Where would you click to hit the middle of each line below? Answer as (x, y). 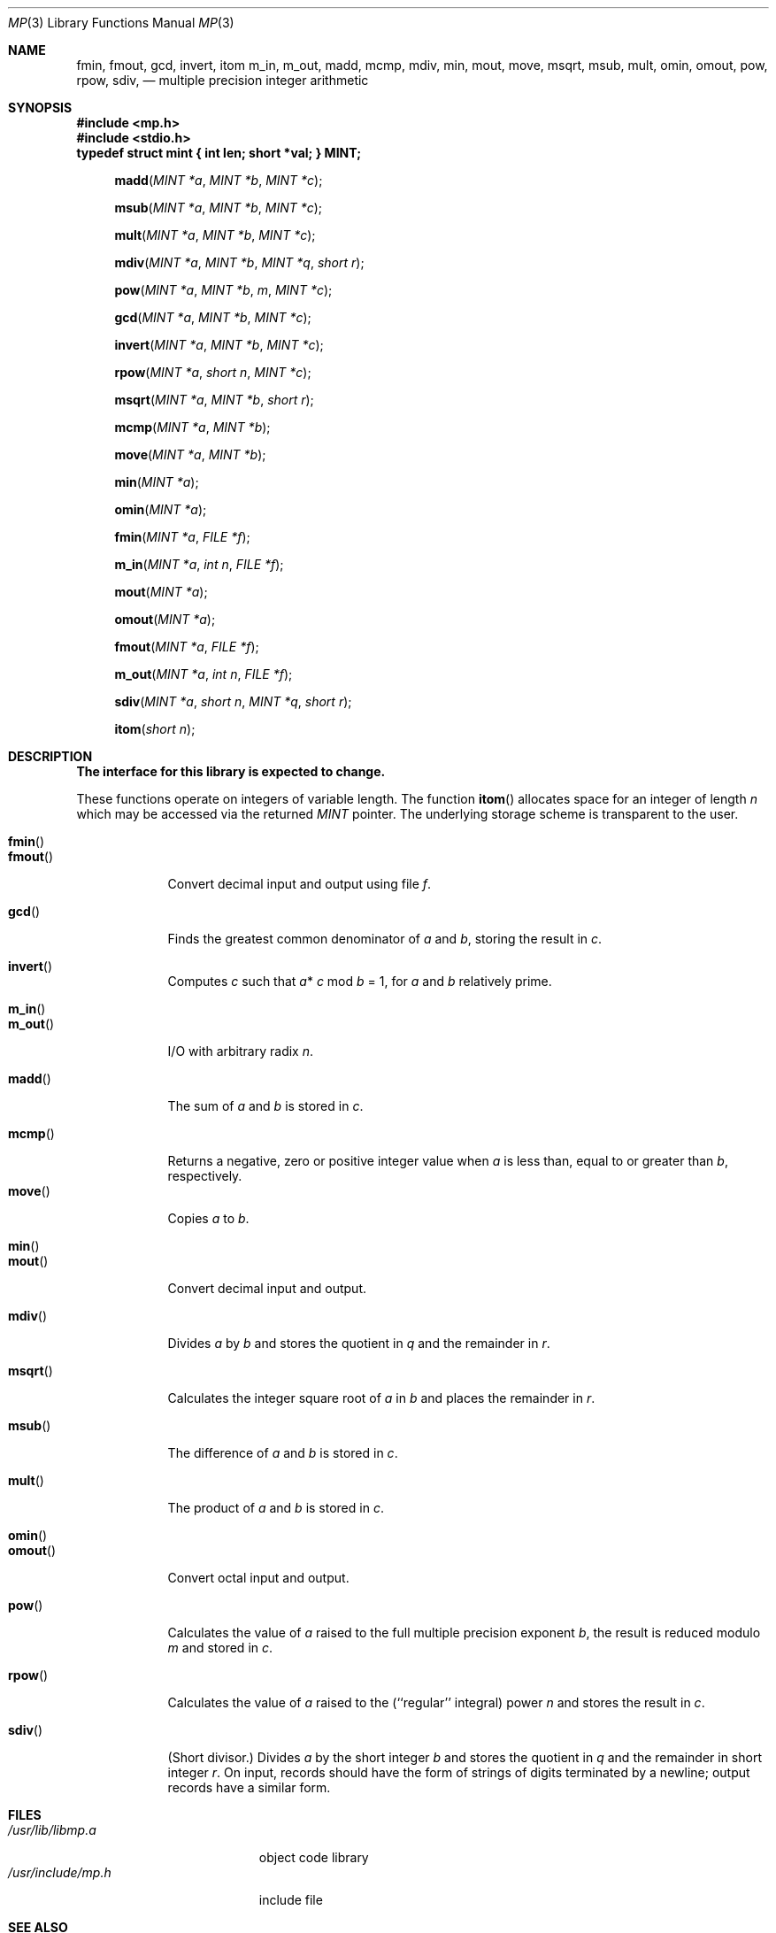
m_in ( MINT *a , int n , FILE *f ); (199, 564)
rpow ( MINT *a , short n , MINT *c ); (213, 372)
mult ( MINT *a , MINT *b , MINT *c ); (215, 235)
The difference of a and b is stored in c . (283, 1453)
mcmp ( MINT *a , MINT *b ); (192, 427)
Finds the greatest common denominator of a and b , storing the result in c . (385, 939)
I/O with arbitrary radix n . (241, 1051)
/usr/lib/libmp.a (52, 1830)
